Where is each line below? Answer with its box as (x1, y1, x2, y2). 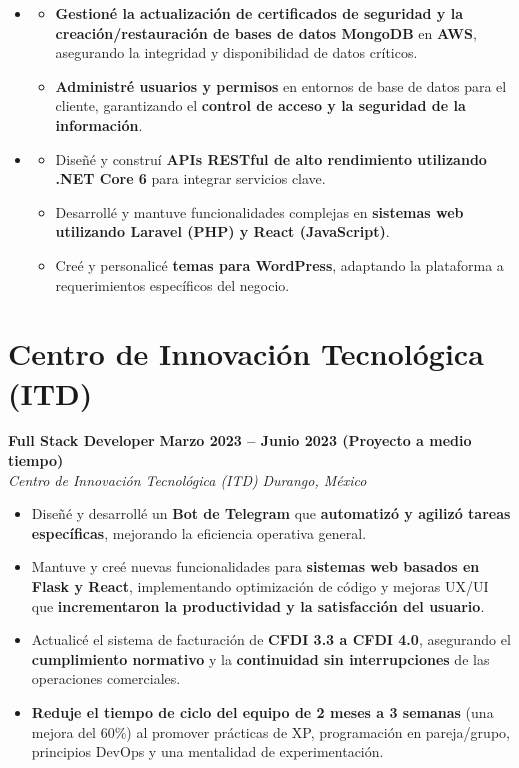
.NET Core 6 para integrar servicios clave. (55, 168, 326, 189)
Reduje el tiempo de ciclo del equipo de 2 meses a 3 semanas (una (31, 701, 494, 722)
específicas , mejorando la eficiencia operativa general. (31, 522, 367, 543)
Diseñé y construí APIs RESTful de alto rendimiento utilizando (55, 148, 487, 169)
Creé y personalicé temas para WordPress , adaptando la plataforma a (55, 254, 504, 275)
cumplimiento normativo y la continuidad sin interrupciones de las (31, 648, 490, 669)
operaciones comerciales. (31, 668, 181, 689)
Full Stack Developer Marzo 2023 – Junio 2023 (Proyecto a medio (8, 430, 472, 451)
